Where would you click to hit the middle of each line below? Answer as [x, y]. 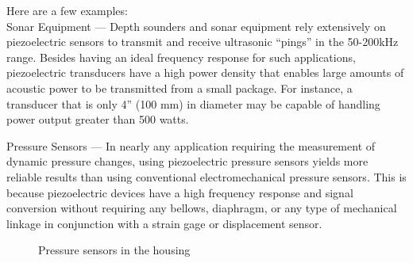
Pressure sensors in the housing [114, 250]
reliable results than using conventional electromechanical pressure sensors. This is [206, 176]
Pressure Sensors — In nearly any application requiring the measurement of [191, 145]
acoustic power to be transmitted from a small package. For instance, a [179, 88]
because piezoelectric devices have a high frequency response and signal [180, 192]
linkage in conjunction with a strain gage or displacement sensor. [164, 223]
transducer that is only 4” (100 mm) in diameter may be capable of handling [193, 103]
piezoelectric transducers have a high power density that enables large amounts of [205, 72]
